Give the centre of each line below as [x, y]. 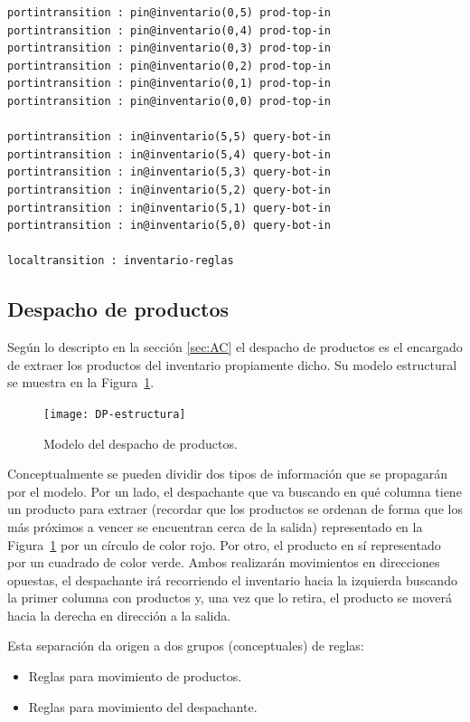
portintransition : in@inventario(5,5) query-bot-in [169, 137]
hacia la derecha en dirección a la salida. [119, 615]
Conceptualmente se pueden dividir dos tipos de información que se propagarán [227, 474]
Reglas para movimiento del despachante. [143, 706]
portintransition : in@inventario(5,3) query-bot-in [169, 172]
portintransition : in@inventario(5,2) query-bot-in [169, 190]
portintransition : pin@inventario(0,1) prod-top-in [169, 84]
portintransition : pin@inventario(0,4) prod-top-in [169, 30]
